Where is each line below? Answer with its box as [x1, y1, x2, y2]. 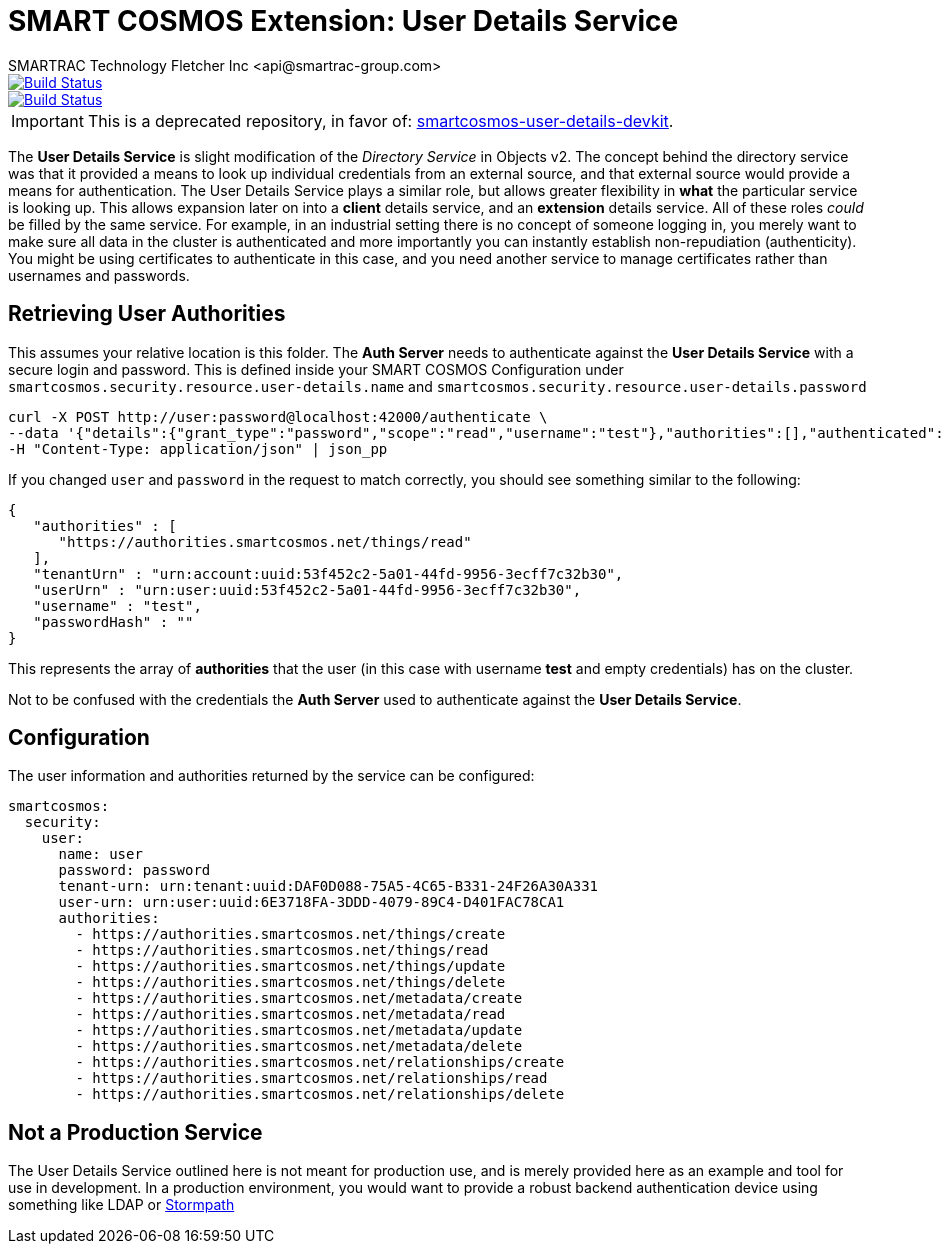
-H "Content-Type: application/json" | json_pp [8, 440, 388, 457]
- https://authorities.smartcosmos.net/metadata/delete [75, 1038, 523, 1055]
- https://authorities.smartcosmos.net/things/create [75, 926, 506, 943]
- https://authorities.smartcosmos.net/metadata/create [75, 990, 523, 1007]
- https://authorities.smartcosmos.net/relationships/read [75, 1070, 548, 1087]
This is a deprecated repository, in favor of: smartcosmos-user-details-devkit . [87, 110, 674, 131]
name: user [58, 846, 143, 863]
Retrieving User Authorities [8, 301, 286, 327]
